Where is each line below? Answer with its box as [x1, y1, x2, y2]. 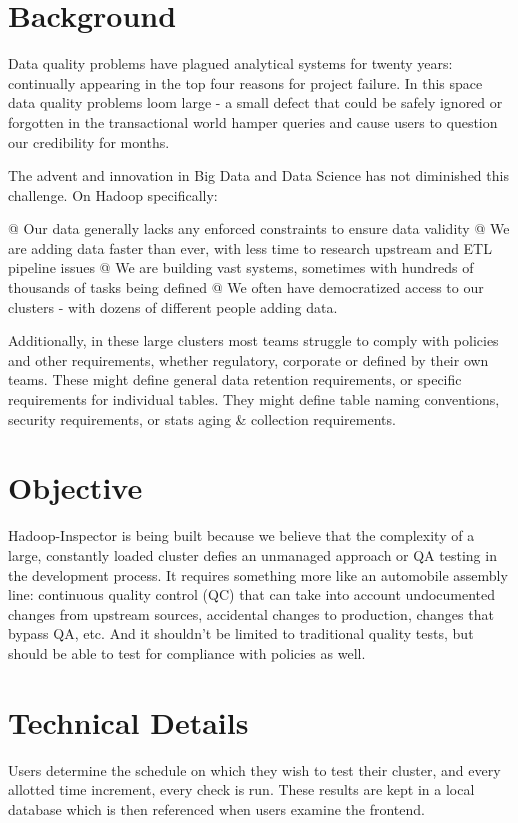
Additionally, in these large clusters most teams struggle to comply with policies [8, 330, 499, 351]
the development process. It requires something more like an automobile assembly [8, 564, 508, 585]
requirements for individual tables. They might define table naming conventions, [8, 389, 500, 410]
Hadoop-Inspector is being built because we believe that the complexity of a [8, 525, 475, 546]
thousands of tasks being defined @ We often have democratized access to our [8, 277, 484, 298]
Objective [8, 467, 143, 508]
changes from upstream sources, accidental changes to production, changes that [8, 603, 494, 624]
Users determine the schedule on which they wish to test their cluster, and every [8, 759, 501, 780]
